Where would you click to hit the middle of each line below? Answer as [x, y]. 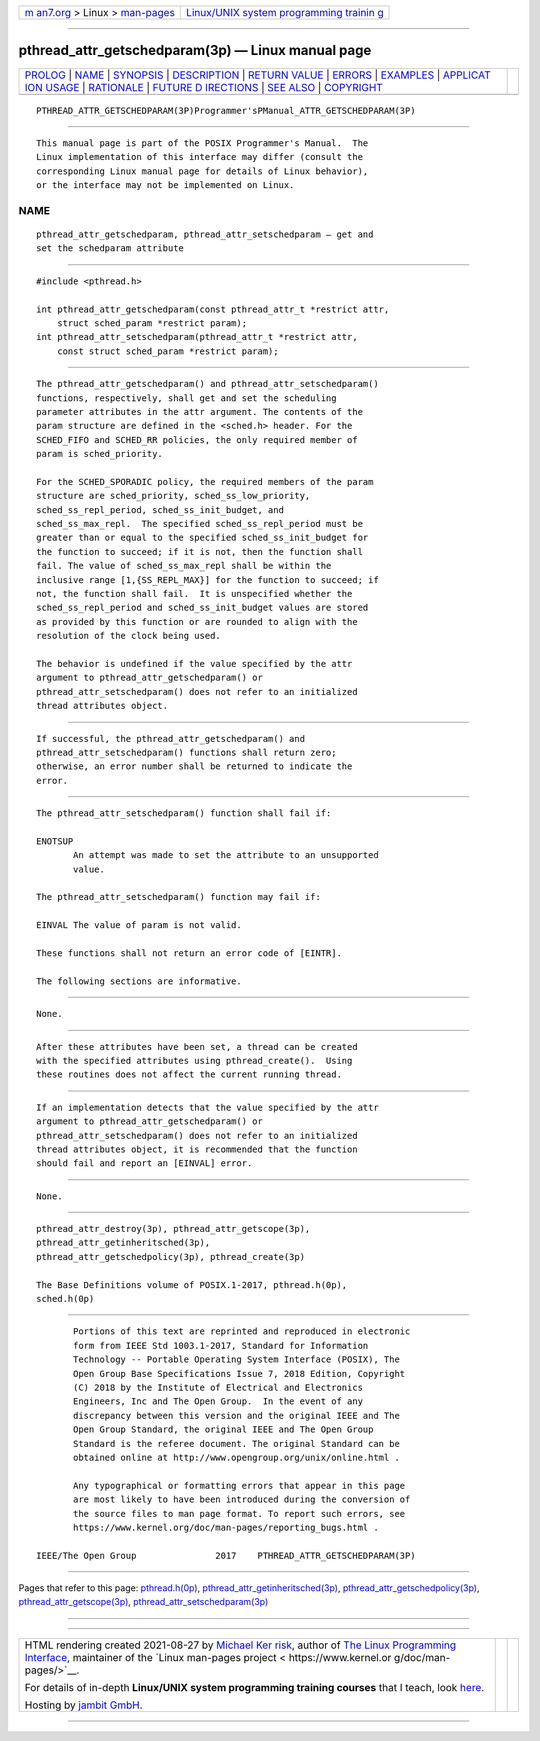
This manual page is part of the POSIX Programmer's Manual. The [202, 143]
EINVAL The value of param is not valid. [139, 925]
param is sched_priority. [100, 454]
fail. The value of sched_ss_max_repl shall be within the [184, 566]
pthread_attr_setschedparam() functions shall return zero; [186, 752]
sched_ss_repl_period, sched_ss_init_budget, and [160, 509]
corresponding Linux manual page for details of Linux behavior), [202, 171]
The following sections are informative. [139, 981]
